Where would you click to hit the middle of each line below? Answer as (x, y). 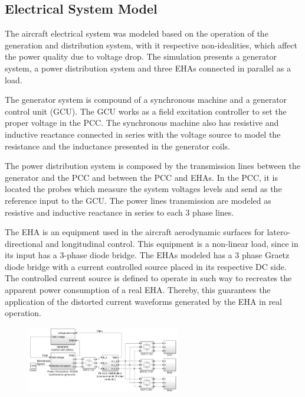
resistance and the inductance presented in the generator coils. (117, 146)
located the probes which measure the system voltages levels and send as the (143, 189)
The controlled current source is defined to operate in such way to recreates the (148, 278)
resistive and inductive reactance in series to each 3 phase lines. (119, 212)
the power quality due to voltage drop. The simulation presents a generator (141, 56)
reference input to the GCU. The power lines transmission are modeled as (138, 200)
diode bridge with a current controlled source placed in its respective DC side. (146, 266)
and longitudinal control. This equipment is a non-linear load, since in (172, 243)
